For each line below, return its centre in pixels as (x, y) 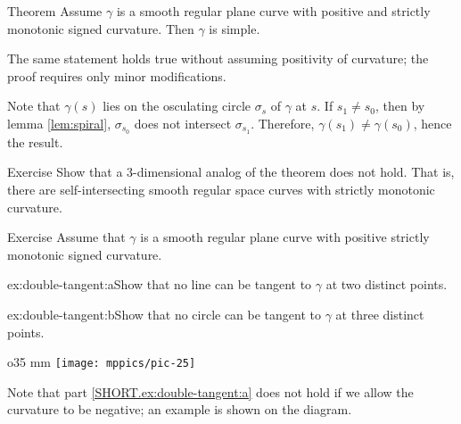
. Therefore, (283, 123)
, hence (432, 123)
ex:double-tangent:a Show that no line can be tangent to (160, 284)
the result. (35, 141)
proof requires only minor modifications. (117, 75)
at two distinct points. (387, 284)
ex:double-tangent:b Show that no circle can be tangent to (165, 314)
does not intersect (183, 123)
